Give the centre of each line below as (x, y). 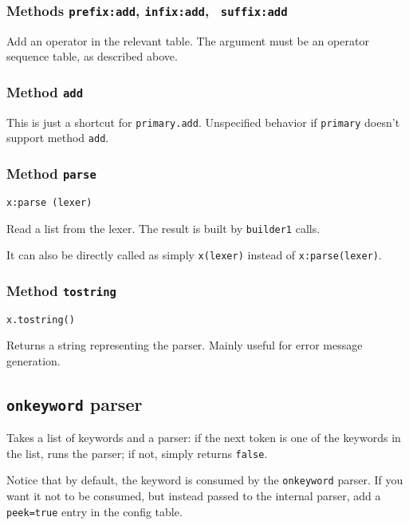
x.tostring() (41, 320)
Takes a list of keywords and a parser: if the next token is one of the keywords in (204, 438)
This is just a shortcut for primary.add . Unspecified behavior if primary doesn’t (203, 122)
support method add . (58, 138)
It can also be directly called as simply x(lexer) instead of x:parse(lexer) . (194, 255)
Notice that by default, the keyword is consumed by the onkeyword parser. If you (205, 480)
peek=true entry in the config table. (94, 511)
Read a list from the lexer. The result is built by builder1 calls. (163, 228)
